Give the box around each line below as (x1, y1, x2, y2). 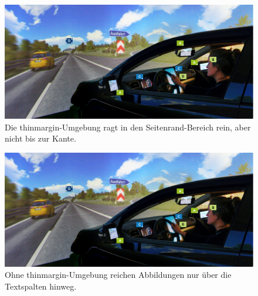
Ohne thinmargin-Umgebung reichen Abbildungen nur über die (5, 269, 232, 281)
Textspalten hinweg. (5, 280, 77, 292)
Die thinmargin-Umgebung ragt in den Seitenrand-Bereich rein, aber (5, 121, 251, 133)
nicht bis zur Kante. (5, 132, 76, 144)
